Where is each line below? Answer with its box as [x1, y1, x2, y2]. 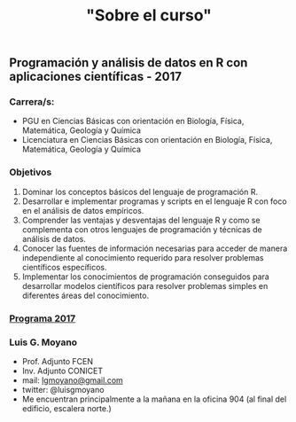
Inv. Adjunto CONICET [21, 365, 104, 376]
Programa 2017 [9, 312, 76, 324]
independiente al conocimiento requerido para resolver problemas [21, 252, 264, 262]
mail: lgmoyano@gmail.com [21, 375, 124, 386]
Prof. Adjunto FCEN [21, 356, 93, 366]
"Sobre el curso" [85, 5, 213, 26]
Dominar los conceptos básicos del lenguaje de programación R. [21, 186, 259, 197]
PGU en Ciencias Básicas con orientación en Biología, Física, [21, 116, 245, 127]
